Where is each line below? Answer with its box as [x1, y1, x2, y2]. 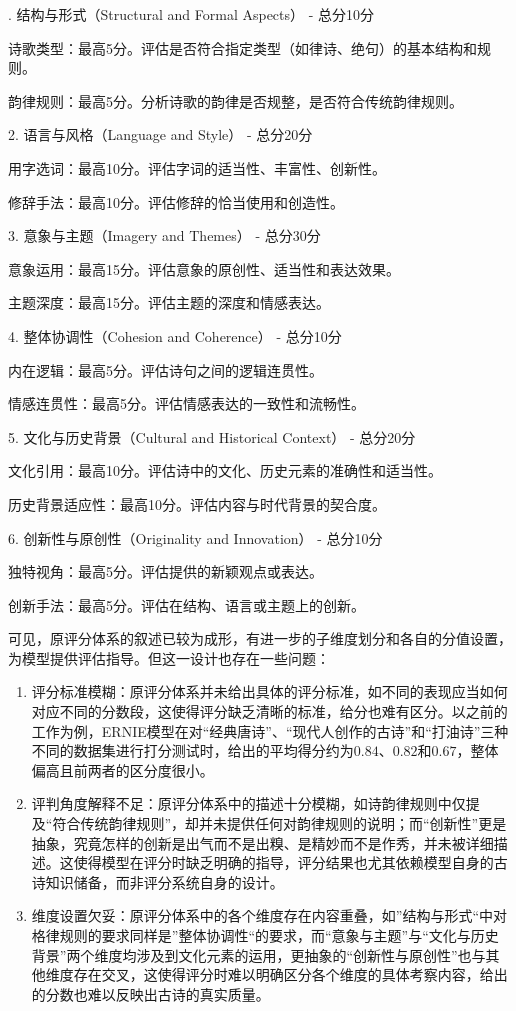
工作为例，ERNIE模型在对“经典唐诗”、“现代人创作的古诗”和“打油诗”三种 [31, 720, 509, 741]
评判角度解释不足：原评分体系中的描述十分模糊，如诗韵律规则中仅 [31, 793, 466, 814]
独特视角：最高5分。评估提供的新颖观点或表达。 [8, 561, 323, 582]
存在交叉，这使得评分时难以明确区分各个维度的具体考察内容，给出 [73, 964, 508, 985]
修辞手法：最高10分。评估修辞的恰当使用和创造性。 [8, 191, 344, 212]
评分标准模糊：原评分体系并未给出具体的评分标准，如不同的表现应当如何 [31, 681, 508, 702]
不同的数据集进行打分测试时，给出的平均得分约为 [31, 740, 354, 761]
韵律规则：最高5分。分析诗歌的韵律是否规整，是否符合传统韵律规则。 [8, 90, 463, 111]
